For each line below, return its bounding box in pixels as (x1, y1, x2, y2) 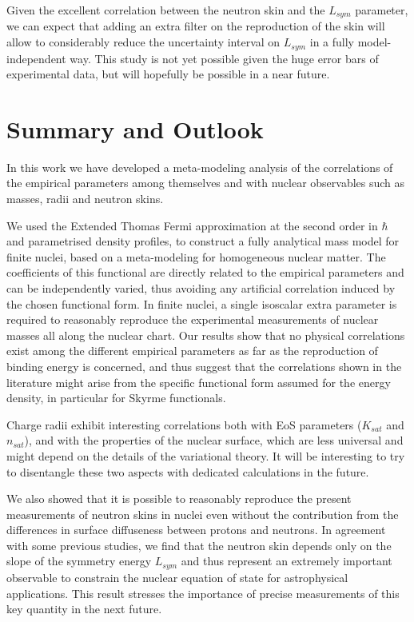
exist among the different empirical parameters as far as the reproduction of (6, 342, 378, 359)
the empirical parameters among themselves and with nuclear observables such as (6, 174, 405, 191)
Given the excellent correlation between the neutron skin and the (6, 2, 325, 18)
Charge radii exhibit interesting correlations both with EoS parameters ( (6, 416, 362, 433)
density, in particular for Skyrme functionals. (6, 389, 226, 406)
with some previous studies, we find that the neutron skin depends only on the (6, 536, 392, 553)
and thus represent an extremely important (181, 552, 392, 569)
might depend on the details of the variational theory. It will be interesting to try (6, 447, 405, 464)
